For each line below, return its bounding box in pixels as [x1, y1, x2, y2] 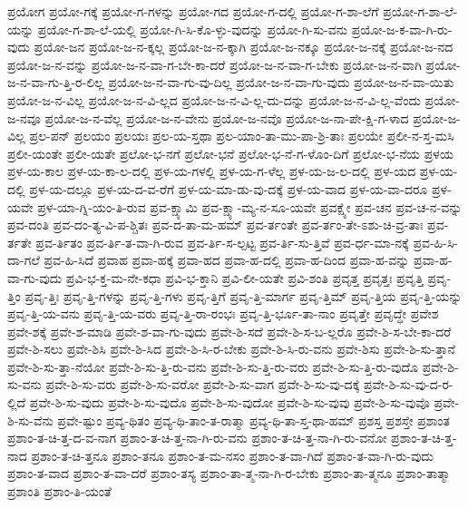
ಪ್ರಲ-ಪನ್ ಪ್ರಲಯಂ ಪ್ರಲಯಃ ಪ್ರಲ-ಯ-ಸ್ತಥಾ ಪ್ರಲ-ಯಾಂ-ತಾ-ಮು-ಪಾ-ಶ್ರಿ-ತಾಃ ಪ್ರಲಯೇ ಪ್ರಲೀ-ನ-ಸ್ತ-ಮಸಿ [29, 126, 454, 145]
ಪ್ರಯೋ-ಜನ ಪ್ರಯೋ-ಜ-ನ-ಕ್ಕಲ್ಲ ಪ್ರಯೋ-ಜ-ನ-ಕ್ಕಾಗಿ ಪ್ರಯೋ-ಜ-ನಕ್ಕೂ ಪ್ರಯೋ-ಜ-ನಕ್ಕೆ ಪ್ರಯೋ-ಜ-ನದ [34, 37, 453, 56]
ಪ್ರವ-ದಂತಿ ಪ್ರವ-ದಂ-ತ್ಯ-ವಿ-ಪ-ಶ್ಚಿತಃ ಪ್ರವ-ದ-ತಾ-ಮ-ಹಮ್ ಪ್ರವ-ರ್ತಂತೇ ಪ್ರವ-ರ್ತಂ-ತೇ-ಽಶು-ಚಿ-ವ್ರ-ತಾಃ [7, 215, 424, 234]
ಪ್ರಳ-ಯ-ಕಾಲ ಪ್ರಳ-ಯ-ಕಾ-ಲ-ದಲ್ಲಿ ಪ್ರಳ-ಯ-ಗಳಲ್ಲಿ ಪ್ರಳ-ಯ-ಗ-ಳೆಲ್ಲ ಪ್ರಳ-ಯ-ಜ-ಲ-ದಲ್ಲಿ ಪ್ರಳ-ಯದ [7, 161, 416, 181]
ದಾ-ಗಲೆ [7, 250, 40, 269]
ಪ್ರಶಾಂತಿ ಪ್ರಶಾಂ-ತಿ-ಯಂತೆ [7, 482, 112, 501]
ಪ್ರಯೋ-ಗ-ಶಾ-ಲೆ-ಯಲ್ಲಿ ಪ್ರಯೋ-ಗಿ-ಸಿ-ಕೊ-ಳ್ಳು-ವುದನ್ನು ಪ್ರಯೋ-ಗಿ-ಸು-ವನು [37, 19, 348, 38]
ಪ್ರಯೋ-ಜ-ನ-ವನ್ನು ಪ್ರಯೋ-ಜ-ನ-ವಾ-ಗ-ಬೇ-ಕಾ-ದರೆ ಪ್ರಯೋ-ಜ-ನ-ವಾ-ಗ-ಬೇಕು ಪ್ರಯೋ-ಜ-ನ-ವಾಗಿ [7, 54, 422, 73]
